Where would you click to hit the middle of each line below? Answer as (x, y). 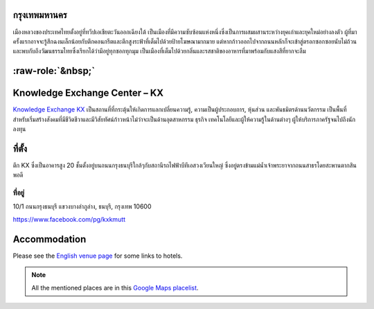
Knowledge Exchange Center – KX (88, 93)
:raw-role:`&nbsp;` (54, 71)
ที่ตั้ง (20, 149)
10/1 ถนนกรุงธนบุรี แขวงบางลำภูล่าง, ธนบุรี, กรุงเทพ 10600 (82, 206)
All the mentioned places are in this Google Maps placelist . (115, 288)
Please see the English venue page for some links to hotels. (98, 256)
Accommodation (50, 239)
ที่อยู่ (18, 193)
